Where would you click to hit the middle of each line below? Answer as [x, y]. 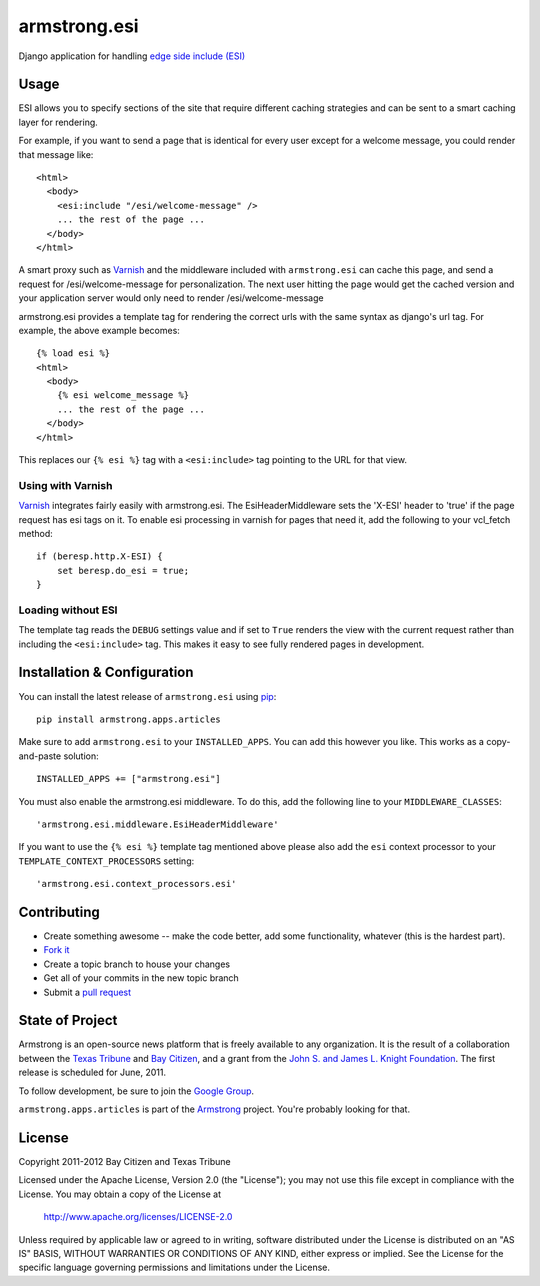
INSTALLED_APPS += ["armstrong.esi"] [129, 779]
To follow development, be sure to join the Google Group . [136, 1091]
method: [36, 533]
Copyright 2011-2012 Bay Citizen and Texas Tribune [124, 1161]
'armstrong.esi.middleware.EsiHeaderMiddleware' [157, 824]
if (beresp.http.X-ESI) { [100, 556]
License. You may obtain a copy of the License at [120, 1194]
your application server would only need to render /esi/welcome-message [171, 298]
